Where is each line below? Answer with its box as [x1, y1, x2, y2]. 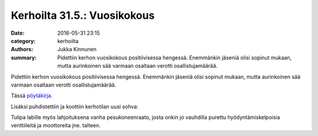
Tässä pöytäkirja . [11, 92, 53, 99]
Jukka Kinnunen [57, 46, 97, 53]
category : [11, 37, 36, 44]
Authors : [11, 46, 34, 53]
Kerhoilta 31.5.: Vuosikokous [11, 9, 155, 22]
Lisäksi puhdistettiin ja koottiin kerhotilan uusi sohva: [11, 103, 138, 110]
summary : [11, 54, 37, 61]
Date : [11, 29, 25, 37]
